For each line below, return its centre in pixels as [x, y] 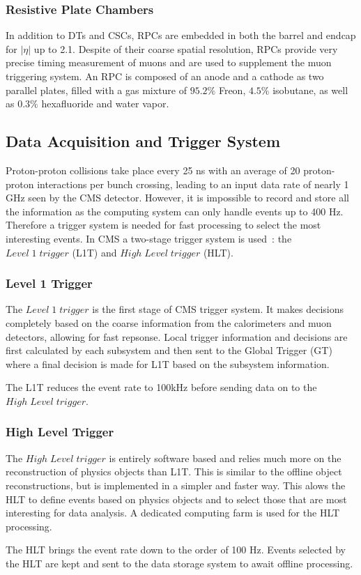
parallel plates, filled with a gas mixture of [97, 90]
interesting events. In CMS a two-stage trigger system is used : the [149, 238]
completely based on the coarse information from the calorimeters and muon [169, 322]
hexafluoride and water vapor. [105, 103]
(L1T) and [94, 252]
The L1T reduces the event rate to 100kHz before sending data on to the [161, 387]
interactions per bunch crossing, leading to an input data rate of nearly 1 [193, 184]
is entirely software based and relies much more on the [225, 458]
